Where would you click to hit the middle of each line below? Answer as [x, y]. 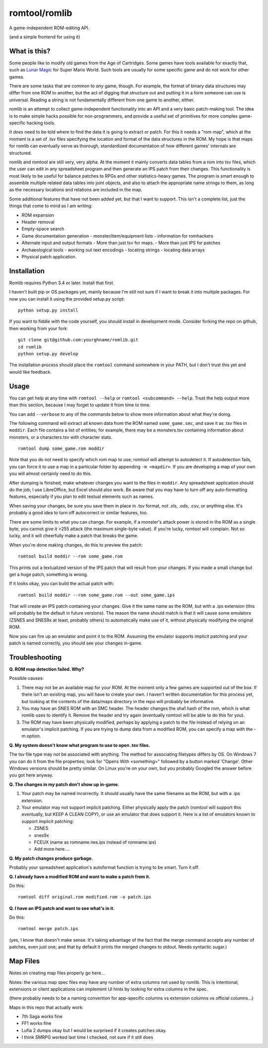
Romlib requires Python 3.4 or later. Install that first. [62, 283]
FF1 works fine [36, 1023]
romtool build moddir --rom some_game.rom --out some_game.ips [97, 595]
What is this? [30, 51]
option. [34, 736]
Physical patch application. [49, 257]
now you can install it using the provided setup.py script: [67, 299]
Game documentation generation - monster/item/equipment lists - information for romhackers [117, 236]
